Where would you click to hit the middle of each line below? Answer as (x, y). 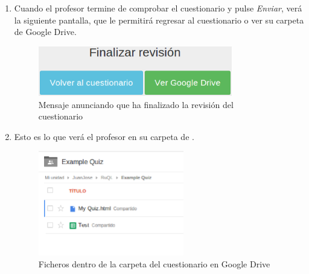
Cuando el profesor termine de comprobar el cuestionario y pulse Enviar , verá (158, 8)
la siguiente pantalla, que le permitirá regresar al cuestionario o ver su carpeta (159, 20)
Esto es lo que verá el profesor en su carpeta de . (104, 136)
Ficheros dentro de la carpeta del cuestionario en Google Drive (154, 263)
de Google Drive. (45, 32)
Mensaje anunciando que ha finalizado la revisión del (136, 104)
